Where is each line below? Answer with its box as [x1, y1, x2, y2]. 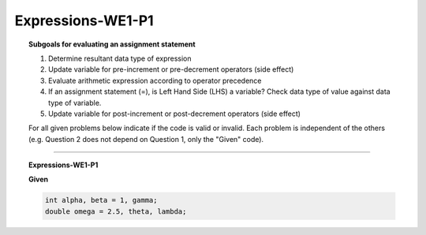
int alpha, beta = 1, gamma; [44, 196, 158, 205]
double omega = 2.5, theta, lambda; [44, 207, 187, 216]
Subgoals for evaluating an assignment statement [28, 39, 196, 49]
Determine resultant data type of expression [48, 54, 192, 63]
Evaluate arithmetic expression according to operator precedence [48, 76, 262, 85]
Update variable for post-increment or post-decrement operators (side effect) [48, 109, 301, 118]
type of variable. [48, 98, 102, 107]
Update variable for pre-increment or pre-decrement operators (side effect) [48, 65, 294, 74]
